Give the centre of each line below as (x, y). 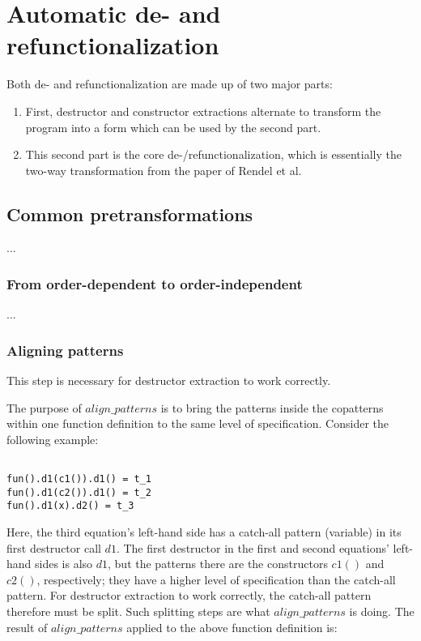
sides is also (64, 564)
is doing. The (382, 611)
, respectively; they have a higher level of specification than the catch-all (216, 579)
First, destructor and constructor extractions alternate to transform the (203, 111)
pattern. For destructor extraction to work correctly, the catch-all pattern (189, 595)
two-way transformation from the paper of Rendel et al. (164, 170)
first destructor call (54, 547)
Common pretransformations (130, 214)
